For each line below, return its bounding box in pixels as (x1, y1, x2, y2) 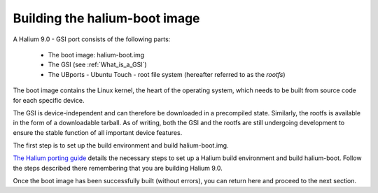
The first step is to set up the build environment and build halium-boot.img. (13, 141, 229, 150)
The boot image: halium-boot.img (48, 50, 145, 59)
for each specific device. (13, 96, 85, 104)
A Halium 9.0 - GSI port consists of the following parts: (13, 35, 171, 43)
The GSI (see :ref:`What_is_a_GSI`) (48, 60, 147, 69)
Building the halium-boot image (13, 10, 200, 26)
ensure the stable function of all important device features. (13, 128, 183, 136)
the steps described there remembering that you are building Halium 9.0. (13, 164, 223, 172)
